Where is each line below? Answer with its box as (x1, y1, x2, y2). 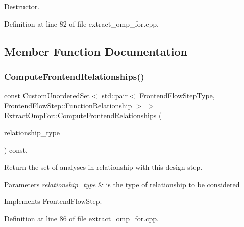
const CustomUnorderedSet (4, 90, 90, 101)
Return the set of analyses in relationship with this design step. (4, 162, 203, 172)
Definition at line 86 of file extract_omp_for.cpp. (4, 213, 159, 223)
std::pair (102, 90, 128, 101)
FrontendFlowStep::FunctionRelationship (4, 100, 132, 110)
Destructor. (4, 1, 40, 11)
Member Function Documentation (4, 43, 188, 59)
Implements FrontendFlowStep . (4, 196, 102, 207)
